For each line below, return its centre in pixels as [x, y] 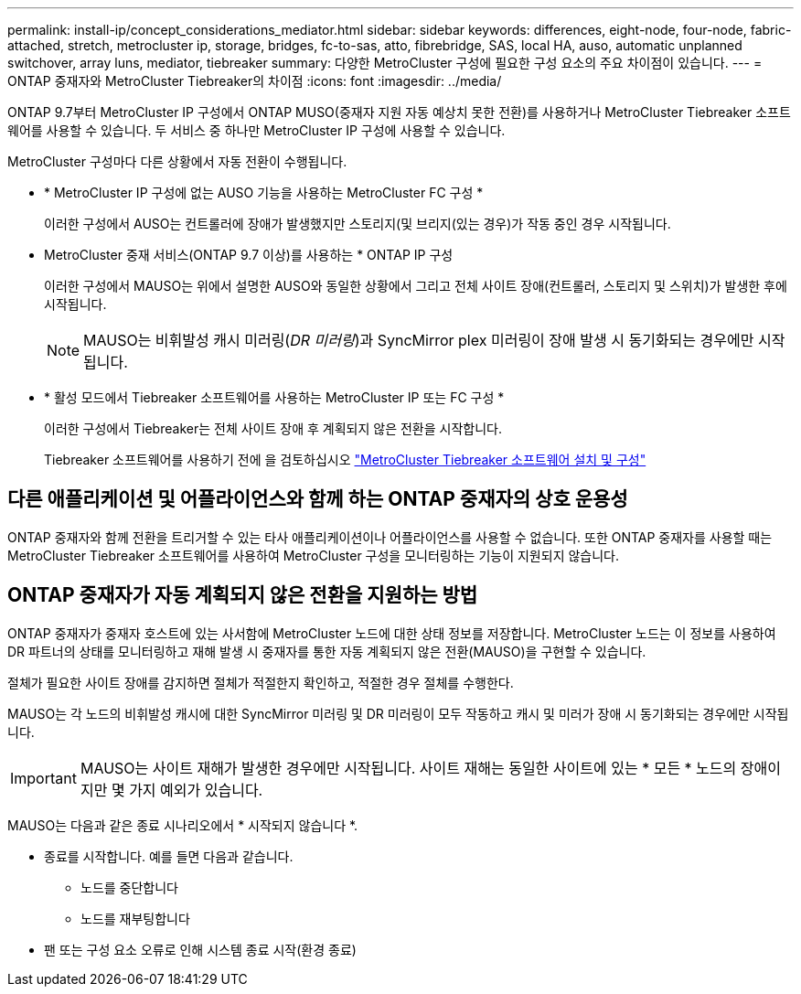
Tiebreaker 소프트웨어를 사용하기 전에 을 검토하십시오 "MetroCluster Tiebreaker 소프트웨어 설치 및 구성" [345, 460]
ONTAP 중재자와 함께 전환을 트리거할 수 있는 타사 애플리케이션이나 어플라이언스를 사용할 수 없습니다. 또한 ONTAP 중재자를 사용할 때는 [390, 537]
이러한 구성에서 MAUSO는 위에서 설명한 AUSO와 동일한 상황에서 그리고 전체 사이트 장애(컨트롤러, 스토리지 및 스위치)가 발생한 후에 [416, 286]
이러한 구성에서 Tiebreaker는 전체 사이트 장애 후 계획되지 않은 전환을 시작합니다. [273, 428]
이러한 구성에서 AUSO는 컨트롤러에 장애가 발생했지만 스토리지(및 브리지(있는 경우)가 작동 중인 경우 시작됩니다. [358, 224]
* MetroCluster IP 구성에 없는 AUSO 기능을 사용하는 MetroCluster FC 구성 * [264, 192]
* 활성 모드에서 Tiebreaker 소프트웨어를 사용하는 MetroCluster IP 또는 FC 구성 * [274, 397]
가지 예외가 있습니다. [196, 790]
